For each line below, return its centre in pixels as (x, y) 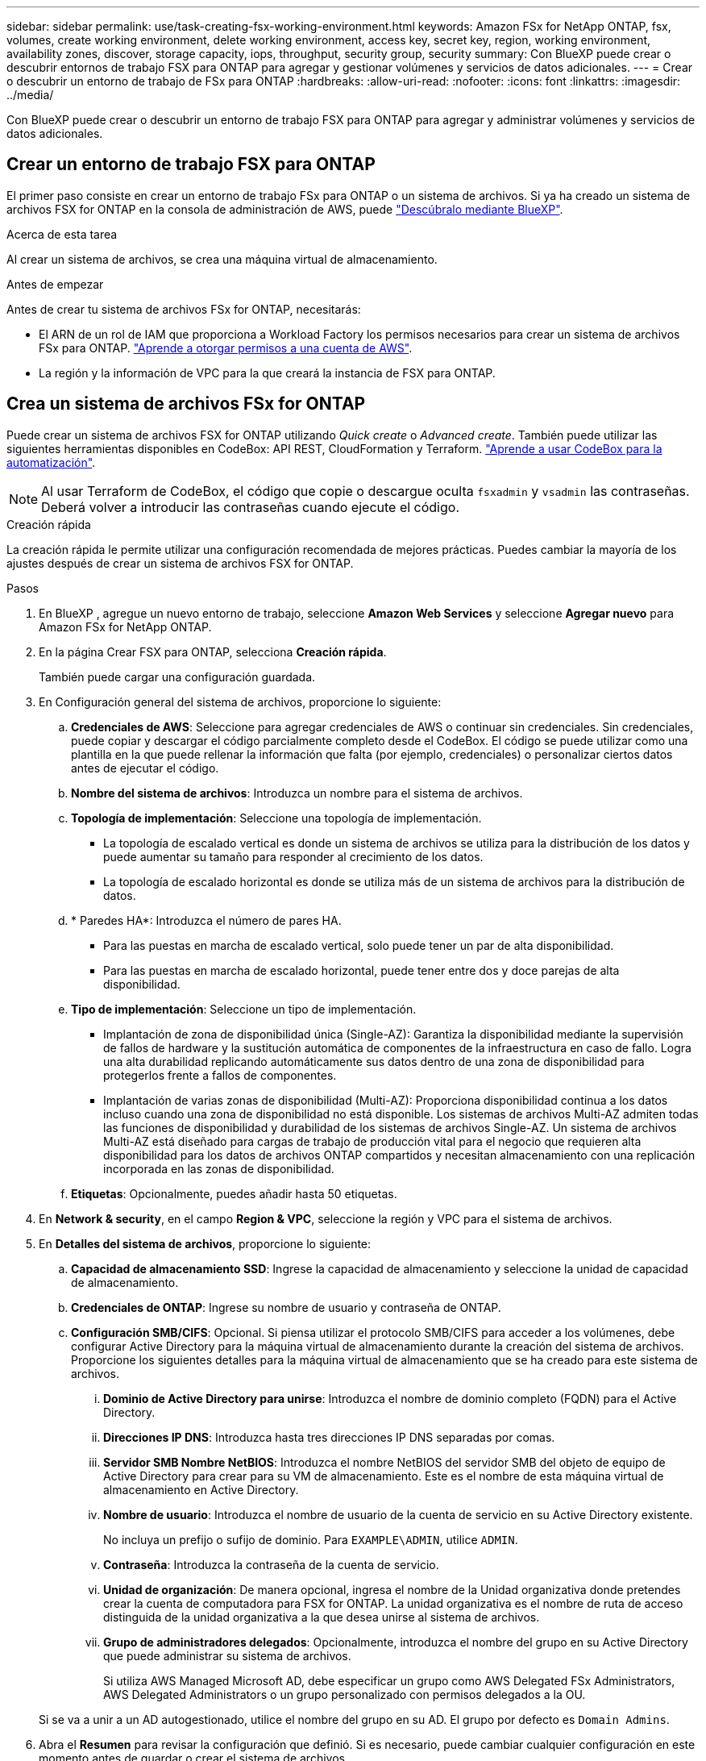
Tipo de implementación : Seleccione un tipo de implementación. (244, 1009)
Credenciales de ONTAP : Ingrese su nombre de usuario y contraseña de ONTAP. (286, 1307)
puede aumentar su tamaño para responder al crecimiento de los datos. (293, 856)
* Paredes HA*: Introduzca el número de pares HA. (206, 920)
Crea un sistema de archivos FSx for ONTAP (186, 404)
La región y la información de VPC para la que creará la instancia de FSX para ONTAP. (267, 373)
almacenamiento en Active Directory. (201, 1489)
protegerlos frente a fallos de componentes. (220, 1075)
